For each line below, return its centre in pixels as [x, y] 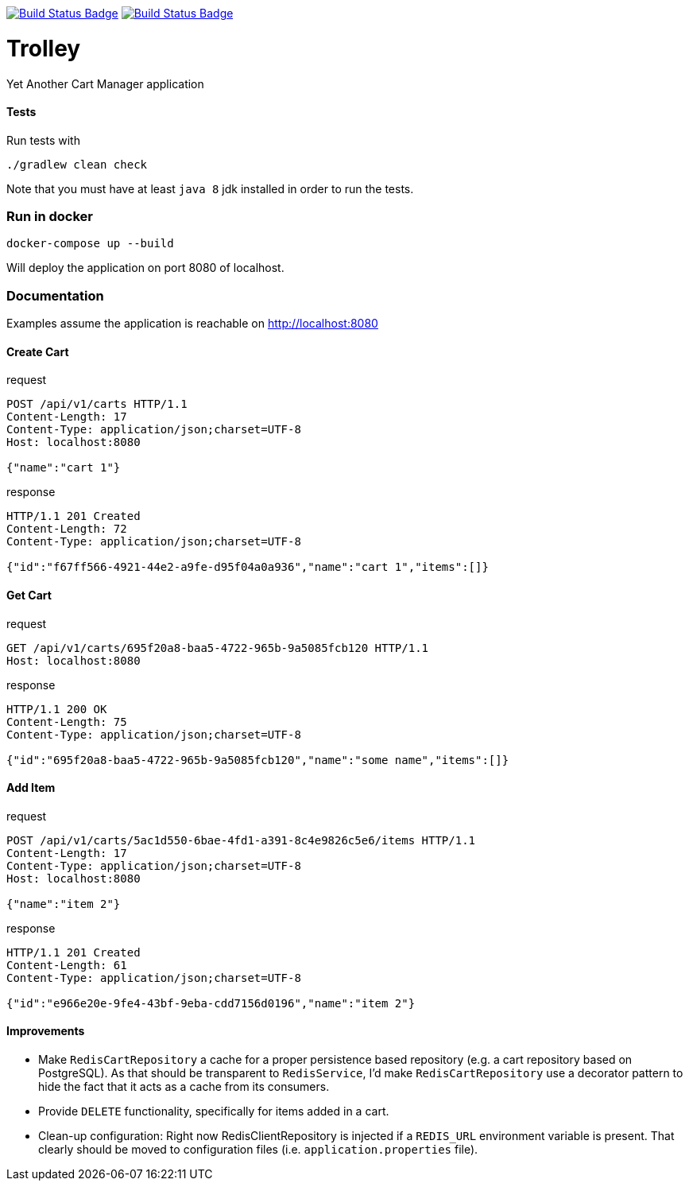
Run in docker [50, 217]
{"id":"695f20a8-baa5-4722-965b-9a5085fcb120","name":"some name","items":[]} [258, 760]
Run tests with [43, 140]
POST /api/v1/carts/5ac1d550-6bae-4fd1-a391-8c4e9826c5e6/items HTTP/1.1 [241, 840]
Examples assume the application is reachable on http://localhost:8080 [192, 324]
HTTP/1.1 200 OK [57, 709]
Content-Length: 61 [67, 965]
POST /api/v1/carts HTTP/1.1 [97, 404]
